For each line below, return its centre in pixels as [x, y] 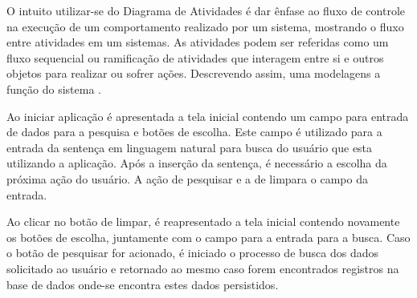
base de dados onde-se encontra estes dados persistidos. [143, 284]
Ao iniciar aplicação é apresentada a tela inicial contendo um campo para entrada [208, 116]
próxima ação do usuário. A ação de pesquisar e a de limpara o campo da [187, 178]
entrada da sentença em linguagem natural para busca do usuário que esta [190, 147]
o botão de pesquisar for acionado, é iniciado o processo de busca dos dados [193, 253]
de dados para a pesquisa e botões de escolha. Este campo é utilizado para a [194, 132]
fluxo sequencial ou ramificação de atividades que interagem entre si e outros [195, 57]
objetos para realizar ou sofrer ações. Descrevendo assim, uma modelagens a [194, 73]
